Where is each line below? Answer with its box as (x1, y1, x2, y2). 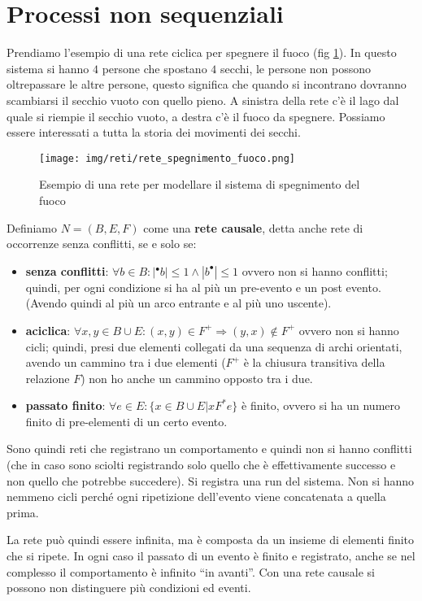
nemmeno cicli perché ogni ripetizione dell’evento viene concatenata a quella (7, 488, 386, 505)
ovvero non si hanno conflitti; (241, 262, 388, 279)
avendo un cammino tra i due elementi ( (25, 354, 226, 371)
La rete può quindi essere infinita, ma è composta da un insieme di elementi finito (7, 531, 415, 548)
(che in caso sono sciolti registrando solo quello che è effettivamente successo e (7, 456, 396, 473)
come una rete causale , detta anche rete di (143, 219, 363, 236)
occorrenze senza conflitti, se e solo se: (7, 235, 197, 252)
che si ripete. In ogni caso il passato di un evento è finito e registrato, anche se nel (7, 547, 415, 564)
